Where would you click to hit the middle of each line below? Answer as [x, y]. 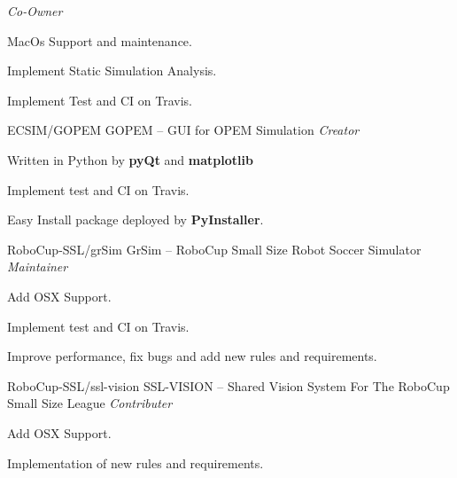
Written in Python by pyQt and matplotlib [130, 159]
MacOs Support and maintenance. [100, 40]
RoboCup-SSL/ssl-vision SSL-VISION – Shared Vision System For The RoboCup [228, 385]
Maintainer [38, 266]
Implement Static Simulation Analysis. [112, 71]
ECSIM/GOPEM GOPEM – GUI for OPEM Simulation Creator [183, 130]
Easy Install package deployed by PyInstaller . [136, 219]
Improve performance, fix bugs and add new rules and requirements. [192, 356]
